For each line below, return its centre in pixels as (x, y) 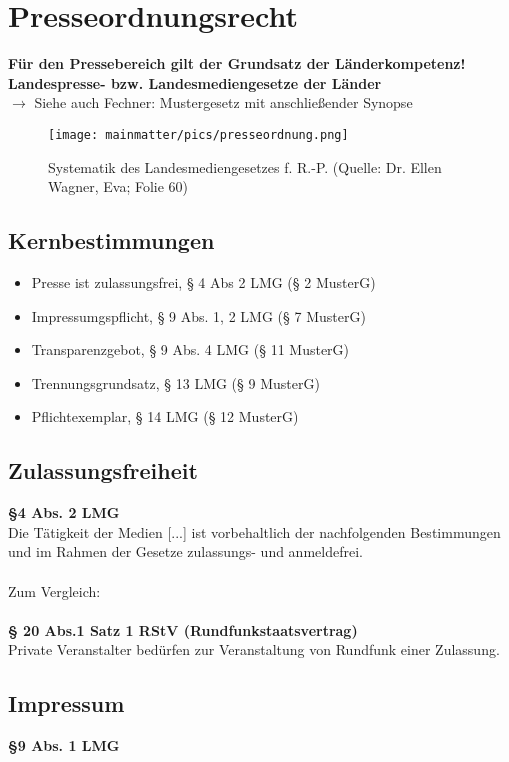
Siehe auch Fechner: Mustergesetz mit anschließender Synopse (223, 102)
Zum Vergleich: (54, 590)
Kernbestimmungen (111, 240)
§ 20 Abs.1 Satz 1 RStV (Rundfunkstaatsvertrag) (183, 629)
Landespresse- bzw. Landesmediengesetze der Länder (195, 82)
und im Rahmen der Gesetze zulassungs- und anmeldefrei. (185, 551)
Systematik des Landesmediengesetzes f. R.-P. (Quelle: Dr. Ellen (245, 166)
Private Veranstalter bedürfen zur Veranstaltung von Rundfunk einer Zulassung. (254, 649)
